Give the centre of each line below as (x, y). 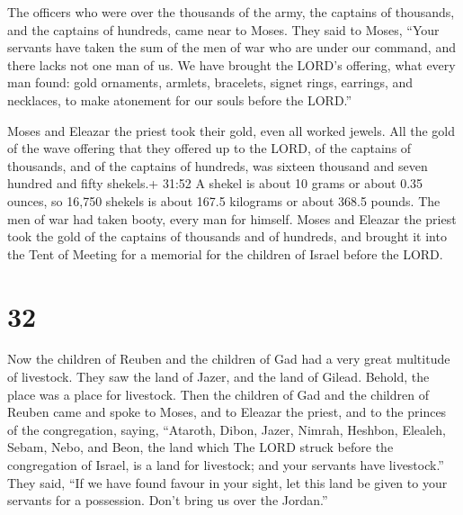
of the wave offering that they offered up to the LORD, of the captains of (209, 148)
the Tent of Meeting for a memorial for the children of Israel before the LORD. (225, 253)
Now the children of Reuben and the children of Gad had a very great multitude (229, 359)
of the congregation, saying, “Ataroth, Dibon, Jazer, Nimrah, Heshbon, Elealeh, (227, 429)
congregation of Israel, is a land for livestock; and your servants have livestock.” (226, 465)
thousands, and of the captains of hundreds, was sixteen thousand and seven (218, 165)
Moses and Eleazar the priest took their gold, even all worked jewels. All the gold (231, 130)
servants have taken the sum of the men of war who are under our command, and (231, 47)
